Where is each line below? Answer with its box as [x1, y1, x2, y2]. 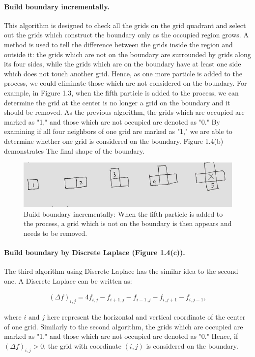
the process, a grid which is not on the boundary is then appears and [24, 218, 232, 228]
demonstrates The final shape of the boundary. [4, 145, 145, 156]
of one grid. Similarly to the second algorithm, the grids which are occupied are [4, 321, 243, 331]
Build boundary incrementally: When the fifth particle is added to [24, 208, 223, 219]
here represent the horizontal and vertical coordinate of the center [47, 312, 246, 322]
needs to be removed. [24, 227, 87, 238]
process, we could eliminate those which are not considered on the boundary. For [4, 78, 247, 88]
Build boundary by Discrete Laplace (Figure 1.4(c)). [4, 247, 185, 257]
